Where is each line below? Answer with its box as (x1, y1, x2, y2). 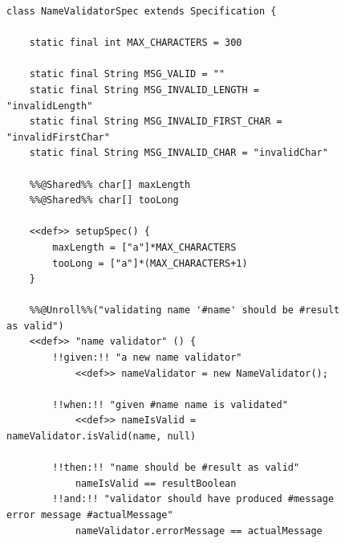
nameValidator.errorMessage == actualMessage (75, 525, 323, 537)
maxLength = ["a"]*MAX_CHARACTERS (52, 241, 237, 253)
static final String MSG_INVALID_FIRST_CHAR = (29, 116, 282, 128)
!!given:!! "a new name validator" (52, 352, 242, 364)
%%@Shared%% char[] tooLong (29, 194, 179, 206)
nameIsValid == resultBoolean (75, 477, 237, 489)
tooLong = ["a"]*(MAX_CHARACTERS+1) (52, 257, 248, 269)
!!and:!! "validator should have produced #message (52, 493, 335, 505)
